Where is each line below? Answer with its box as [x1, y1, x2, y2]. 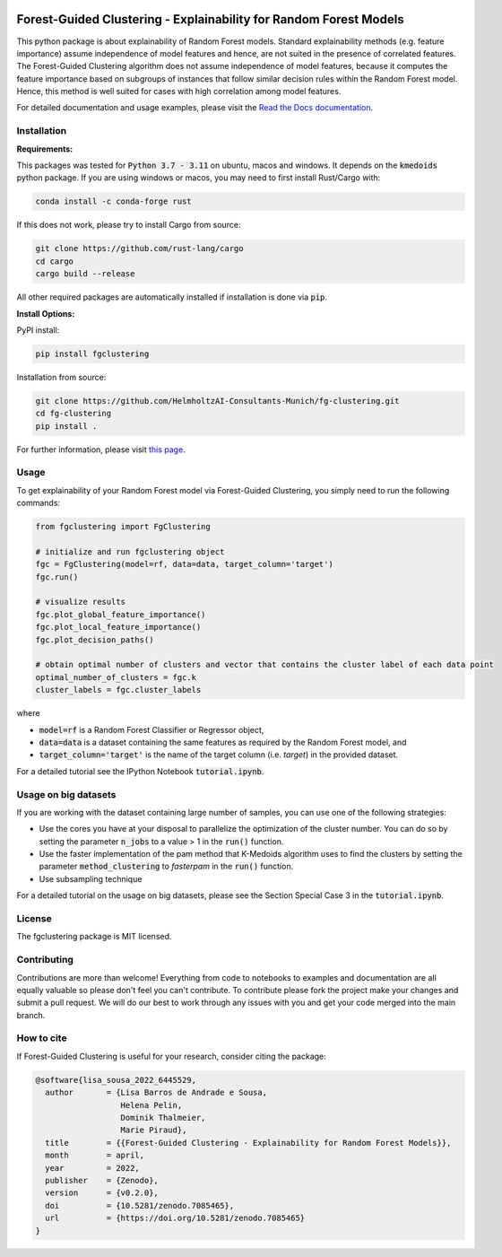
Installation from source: [16, 371, 107, 382]
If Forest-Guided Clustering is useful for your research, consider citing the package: [16, 1051, 326, 1061]
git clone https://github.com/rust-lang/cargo [35, 243, 244, 254]
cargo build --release [35, 269, 135, 279]
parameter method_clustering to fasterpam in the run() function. [39, 861, 294, 872]
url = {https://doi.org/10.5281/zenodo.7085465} [45, 1213, 306, 1224]
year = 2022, [45, 1163, 141, 1173]
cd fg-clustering [35, 408, 112, 419]
